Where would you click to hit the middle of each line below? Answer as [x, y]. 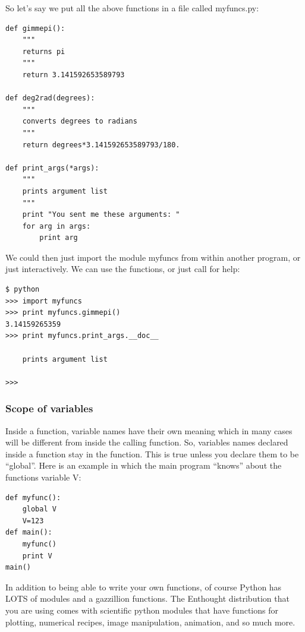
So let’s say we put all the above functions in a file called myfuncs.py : [132, 8]
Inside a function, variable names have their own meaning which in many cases [149, 430]
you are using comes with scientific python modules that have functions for [142, 610]
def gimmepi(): [35, 28]
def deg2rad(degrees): [50, 98]
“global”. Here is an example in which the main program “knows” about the [144, 465]
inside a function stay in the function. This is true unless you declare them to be [152, 454]
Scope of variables [49, 408]
